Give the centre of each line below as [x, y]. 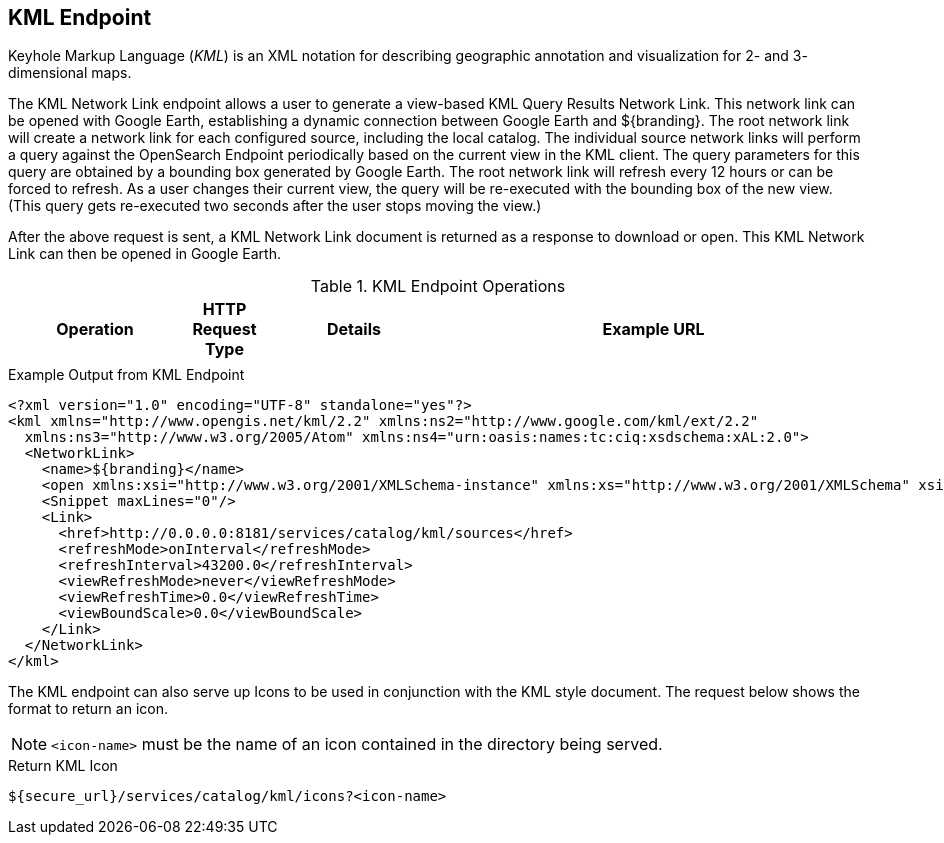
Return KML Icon [63, 766]
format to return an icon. [88, 709]
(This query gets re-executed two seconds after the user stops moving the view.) [275, 206]
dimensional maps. [70, 73]
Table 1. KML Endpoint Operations [438, 286]
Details [354, 329]
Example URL [653, 329]
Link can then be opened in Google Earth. [144, 254]
